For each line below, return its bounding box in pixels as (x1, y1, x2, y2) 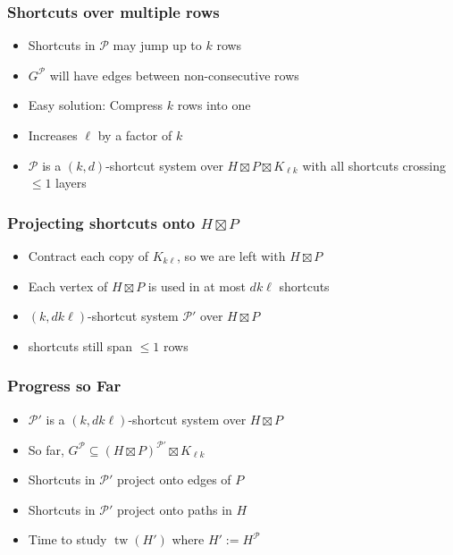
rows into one (177, 96, 251, 114)
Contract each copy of (28, 247, 148, 265)
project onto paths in (116, 500, 232, 518)
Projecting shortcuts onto (7, 211, 196, 233)
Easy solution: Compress (28, 96, 164, 114)
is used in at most (147, 276, 246, 295)
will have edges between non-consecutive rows (49, 65, 299, 84)
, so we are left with (177, 247, 286, 265)
